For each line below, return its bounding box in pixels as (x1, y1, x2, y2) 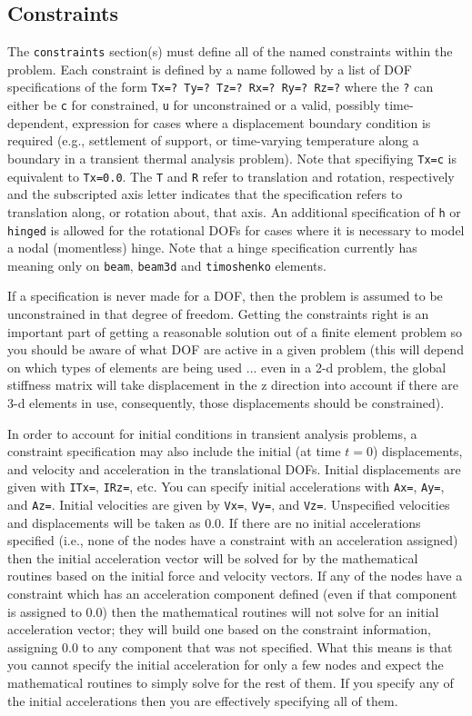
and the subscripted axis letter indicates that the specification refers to (7, 184, 403, 204)
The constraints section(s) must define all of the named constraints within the (7, 42, 453, 61)
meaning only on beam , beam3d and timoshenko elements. (7, 255, 326, 274)
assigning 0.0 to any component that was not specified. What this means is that (7, 637, 453, 656)
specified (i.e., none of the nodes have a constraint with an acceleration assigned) (7, 531, 458, 550)
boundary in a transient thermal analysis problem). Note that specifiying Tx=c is (7, 148, 457, 167)
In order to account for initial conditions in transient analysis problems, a (7, 423, 417, 443)
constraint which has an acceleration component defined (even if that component (7, 584, 457, 603)
